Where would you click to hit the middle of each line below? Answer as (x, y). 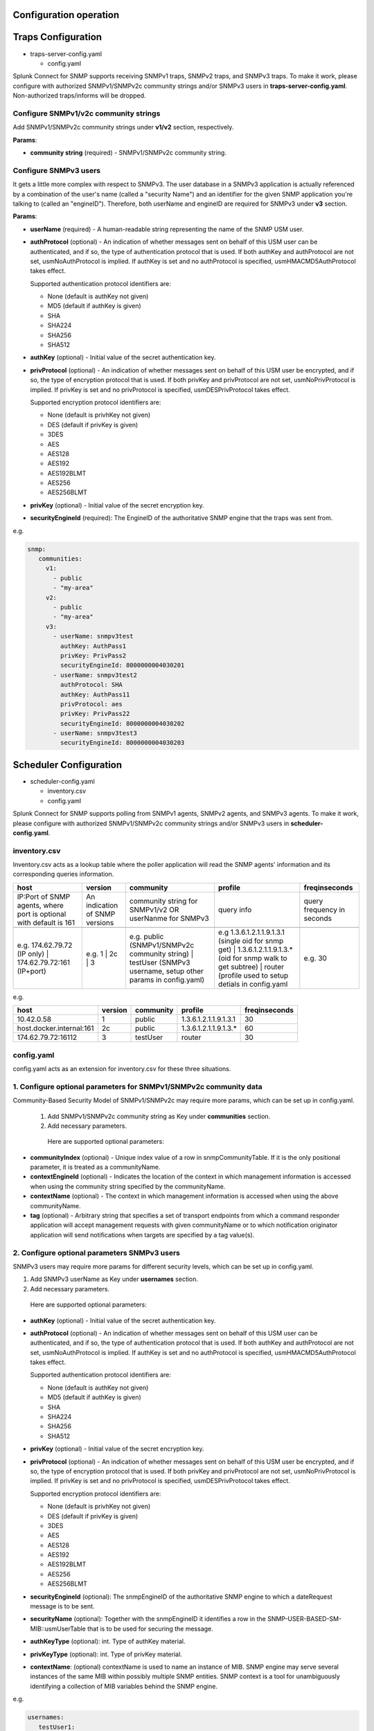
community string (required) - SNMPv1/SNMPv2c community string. (128, 153)
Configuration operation (66, 15)
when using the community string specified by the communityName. (128, 1186)
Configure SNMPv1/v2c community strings (87, 113)
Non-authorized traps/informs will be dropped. (79, 96)
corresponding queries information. (63, 874)
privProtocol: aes (91, 704)
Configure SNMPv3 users (56, 170)
